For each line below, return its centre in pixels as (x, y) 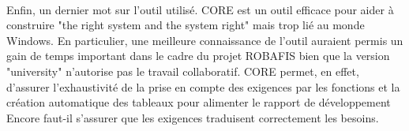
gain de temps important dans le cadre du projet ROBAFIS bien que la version (198, 56)
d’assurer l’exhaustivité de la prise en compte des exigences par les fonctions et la (203, 86)
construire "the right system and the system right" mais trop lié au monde (186, 25)
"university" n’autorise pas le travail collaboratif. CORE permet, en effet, (183, 71)
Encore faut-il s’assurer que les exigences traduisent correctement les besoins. (193, 117)
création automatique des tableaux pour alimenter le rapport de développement (199, 102)
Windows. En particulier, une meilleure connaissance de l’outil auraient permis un (205, 40)
